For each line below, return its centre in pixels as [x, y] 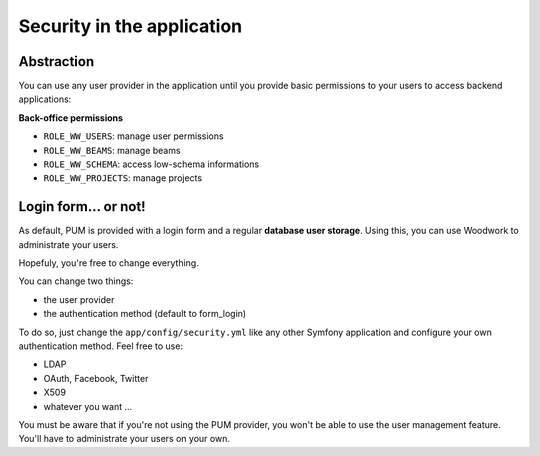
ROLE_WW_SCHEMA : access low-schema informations [151, 164]
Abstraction [56, 61]
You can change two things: [76, 281]
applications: [45, 99]
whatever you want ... [88, 406]
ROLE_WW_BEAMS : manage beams [112, 150]
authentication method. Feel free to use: [101, 346]
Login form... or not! [82, 206]
